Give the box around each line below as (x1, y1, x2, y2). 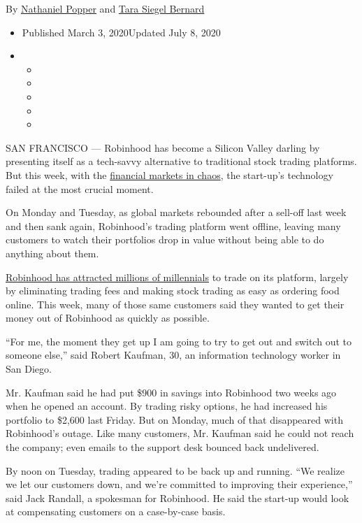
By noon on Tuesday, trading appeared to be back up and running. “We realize (6, 463, 345, 478)
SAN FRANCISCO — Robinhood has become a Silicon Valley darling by (6, 140, 320, 155)
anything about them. (6, 245, 99, 260)
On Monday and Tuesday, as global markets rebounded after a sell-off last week (6, 205, 347, 220)
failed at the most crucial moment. (6, 181, 154, 196)
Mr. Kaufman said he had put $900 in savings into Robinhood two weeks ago (6, 385, 337, 399)
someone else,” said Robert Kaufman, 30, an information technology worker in (6, 348, 341, 362)
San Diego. (6, 361, 52, 376)
